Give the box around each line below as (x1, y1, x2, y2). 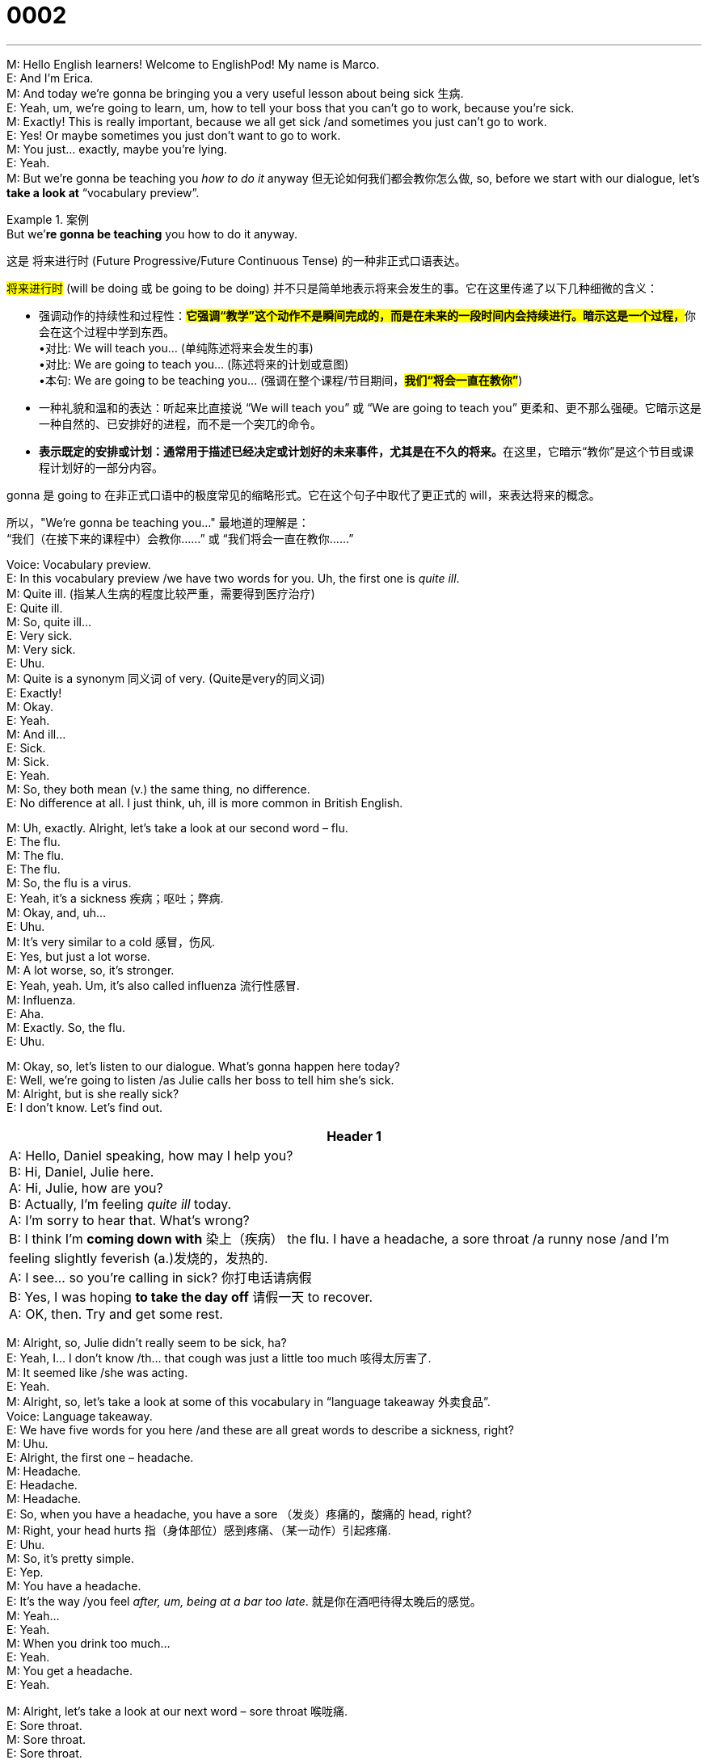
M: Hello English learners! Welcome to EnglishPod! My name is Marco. (6, 57, 380, 71)
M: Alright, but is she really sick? (6, 1086, 179, 1101)
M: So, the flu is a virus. (6, 875, 132, 890)
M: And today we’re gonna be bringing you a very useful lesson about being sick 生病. (6, 86, 464, 100)
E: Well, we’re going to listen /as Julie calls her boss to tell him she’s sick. (6, 1072, 394, 1087)
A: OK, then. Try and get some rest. (9, 1305, 223, 1322)
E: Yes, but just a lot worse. (6, 949, 150, 963)
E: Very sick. (6, 628, 73, 642)
